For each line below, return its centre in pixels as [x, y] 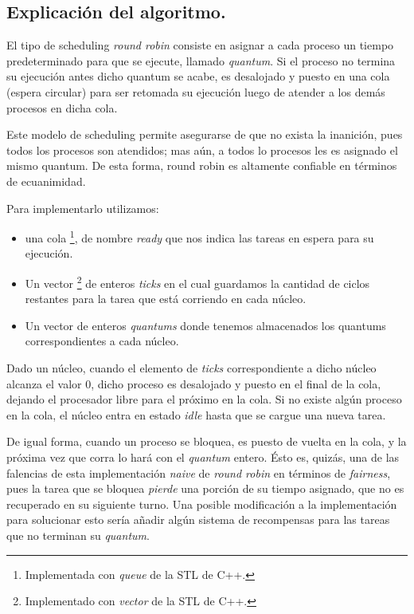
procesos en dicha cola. [62, 107]
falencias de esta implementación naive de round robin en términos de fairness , [199, 472]
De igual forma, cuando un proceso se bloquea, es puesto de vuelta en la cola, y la [207, 441]
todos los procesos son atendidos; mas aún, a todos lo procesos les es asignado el [202, 150]
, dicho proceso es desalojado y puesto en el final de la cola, [236, 383]
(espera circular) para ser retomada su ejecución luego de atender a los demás [196, 91]
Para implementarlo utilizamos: [83, 208]
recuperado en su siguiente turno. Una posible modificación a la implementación [202, 504]
